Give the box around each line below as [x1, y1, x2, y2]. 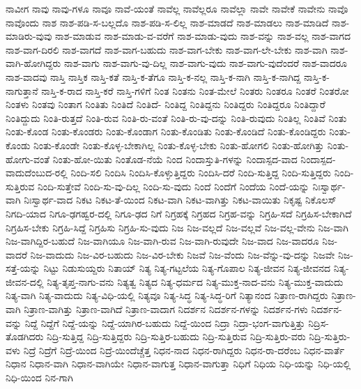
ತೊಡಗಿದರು [6, 329, 44, 344]
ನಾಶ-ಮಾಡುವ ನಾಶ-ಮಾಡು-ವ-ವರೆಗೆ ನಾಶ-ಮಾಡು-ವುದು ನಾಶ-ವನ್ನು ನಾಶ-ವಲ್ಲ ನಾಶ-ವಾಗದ [55, 29, 351, 43]
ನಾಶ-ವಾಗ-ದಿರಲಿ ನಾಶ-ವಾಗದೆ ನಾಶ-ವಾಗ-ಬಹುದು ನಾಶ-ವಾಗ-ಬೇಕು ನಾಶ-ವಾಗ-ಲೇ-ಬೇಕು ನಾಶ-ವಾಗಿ [6, 42, 328, 56]
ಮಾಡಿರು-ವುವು [6, 29, 52, 43]
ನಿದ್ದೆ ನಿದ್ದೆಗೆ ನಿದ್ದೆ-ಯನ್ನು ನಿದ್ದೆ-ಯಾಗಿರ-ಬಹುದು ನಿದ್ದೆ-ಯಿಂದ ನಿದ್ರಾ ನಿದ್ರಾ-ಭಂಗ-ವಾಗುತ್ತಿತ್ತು [24, 315, 305, 330]
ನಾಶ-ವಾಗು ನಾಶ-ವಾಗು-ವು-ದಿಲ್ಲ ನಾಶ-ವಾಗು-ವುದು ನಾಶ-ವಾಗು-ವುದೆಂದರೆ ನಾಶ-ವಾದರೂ [63, 56, 348, 70]
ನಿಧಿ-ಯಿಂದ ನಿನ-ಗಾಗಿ [6, 370, 73, 385]
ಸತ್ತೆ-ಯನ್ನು [6, 261, 40, 275]
